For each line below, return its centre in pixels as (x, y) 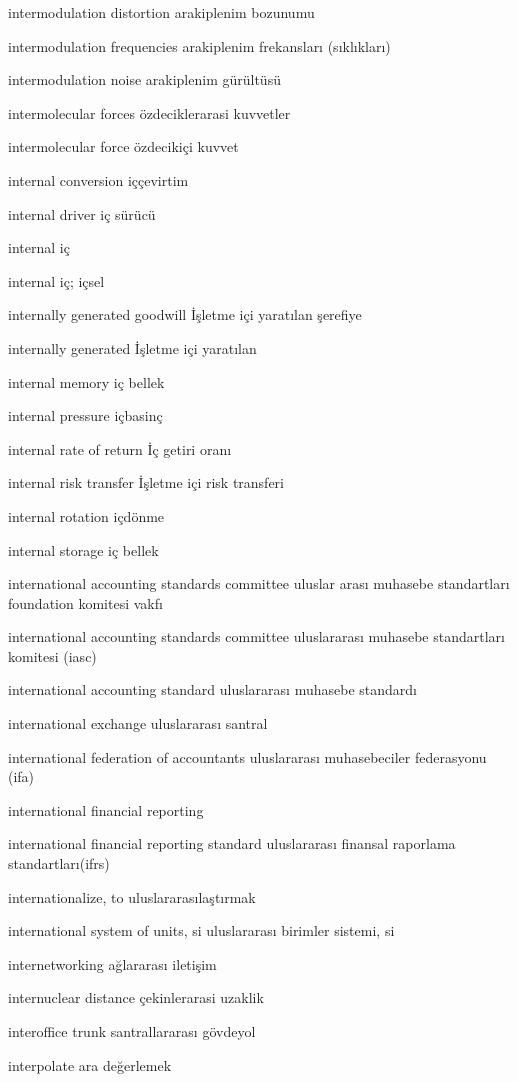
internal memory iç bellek (86, 381)
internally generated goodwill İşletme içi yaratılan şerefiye (185, 314)
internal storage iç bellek (83, 549)
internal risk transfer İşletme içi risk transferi (146, 482)
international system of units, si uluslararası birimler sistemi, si (201, 930)
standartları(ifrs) (59, 863)
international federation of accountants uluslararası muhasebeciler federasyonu (247, 756)
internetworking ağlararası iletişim (112, 963)
